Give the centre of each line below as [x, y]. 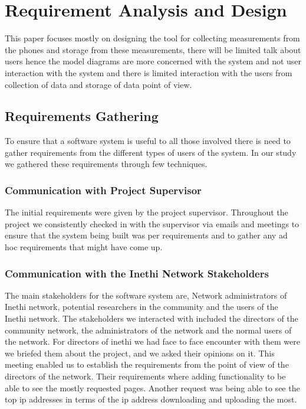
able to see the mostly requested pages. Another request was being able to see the [152, 387]
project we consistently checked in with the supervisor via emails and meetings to [152, 223]
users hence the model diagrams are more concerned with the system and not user [153, 61]
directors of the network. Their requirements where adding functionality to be [145, 376]
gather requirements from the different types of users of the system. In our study [151, 152]
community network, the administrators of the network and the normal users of [148, 330]
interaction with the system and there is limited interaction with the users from [149, 72]
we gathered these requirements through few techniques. [106, 164]
